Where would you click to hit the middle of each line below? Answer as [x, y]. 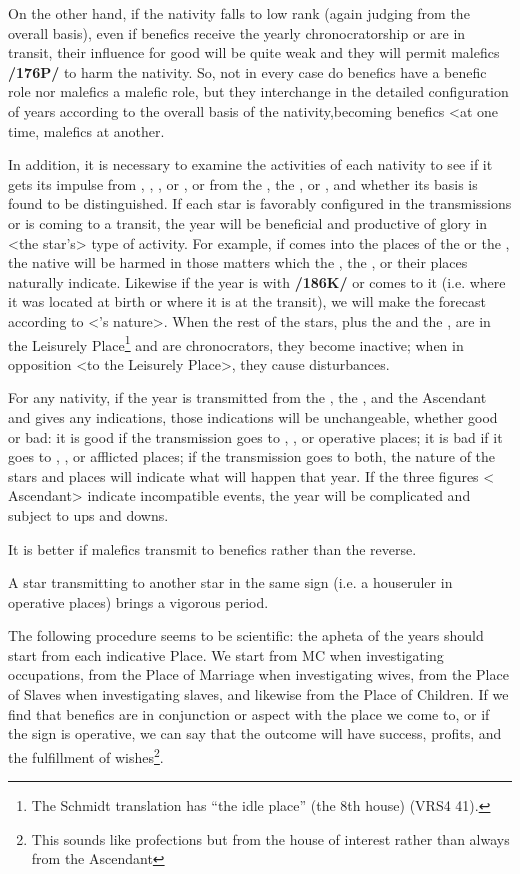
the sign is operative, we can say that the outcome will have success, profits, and [255, 733]
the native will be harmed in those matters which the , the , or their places [238, 262]
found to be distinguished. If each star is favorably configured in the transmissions [260, 203]
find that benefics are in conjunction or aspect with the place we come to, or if [249, 713]
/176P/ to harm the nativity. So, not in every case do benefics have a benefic [247, 71]
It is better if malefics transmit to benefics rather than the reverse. [212, 548]
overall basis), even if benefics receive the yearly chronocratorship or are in [237, 32]
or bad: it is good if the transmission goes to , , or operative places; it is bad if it [255, 436]
